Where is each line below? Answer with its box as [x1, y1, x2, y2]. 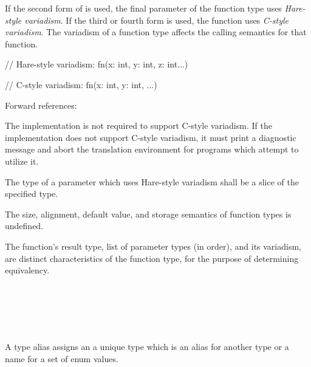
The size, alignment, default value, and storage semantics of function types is [5, 207, 292, 220]
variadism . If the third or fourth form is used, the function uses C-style [24, 13, 289, 26]
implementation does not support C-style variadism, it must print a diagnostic [5, 131, 296, 143]
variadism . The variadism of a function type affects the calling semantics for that [5, 26, 307, 38]
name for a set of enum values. [5, 352, 118, 365]
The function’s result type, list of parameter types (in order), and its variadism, [5, 239, 301, 252]
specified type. [5, 187, 58, 200]
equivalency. [5, 264, 50, 276]
